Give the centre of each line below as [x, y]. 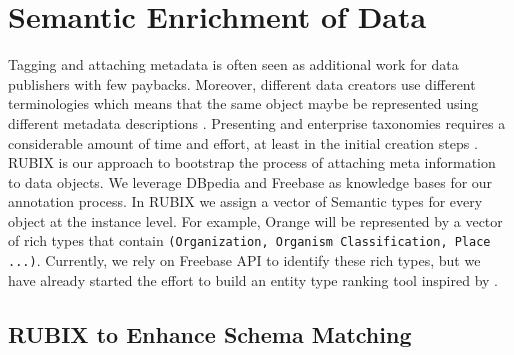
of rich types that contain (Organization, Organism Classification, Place [249, 240]
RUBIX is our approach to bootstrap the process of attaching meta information [252, 162]
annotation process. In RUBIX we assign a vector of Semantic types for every [245, 201]
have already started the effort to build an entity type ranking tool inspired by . [253, 279]
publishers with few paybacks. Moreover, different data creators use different [242, 83]
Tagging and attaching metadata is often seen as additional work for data [233, 64]
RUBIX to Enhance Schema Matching [210, 333]
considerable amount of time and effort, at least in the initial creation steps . [243, 142]
